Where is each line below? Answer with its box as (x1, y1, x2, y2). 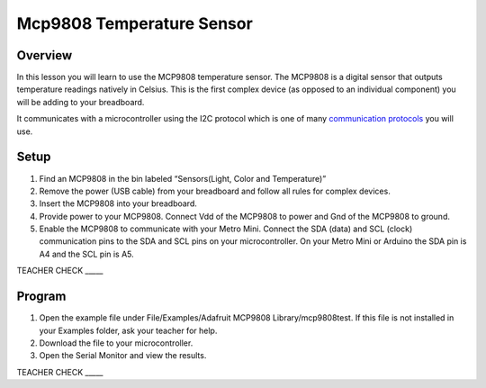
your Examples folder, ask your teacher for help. (39, 325, 218, 336)
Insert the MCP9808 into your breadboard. (39, 198, 197, 209)
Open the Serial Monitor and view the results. (39, 350, 207, 361)
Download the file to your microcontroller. (39, 338, 193, 348)
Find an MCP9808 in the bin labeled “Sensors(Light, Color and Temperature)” (39, 173, 327, 184)
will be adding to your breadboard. (16, 96, 145, 107)
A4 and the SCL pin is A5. (39, 248, 134, 259)
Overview (16, 48, 73, 63)
